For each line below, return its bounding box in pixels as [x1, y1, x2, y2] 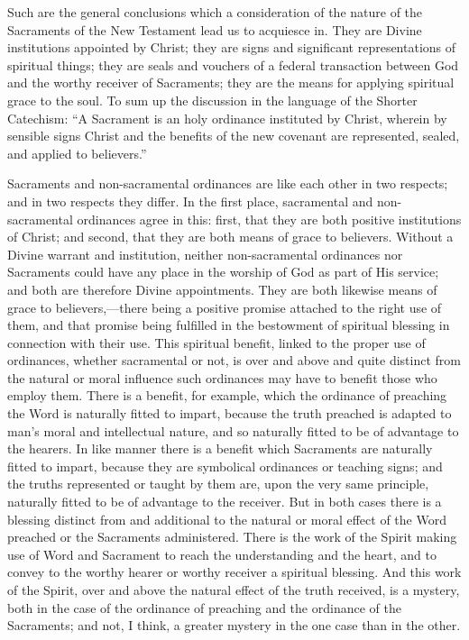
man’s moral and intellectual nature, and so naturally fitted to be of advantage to [7, 421, 459, 440]
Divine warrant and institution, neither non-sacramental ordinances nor [7, 244, 403, 263]
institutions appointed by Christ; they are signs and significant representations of [7, 38, 456, 57]
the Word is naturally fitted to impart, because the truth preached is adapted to [7, 404, 452, 423]
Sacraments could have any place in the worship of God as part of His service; [7, 262, 439, 281]
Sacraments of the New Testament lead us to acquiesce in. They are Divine [7, 20, 422, 39]
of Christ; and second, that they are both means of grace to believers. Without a [7, 227, 454, 246]
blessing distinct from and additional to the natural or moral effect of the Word [7, 509, 446, 528]
